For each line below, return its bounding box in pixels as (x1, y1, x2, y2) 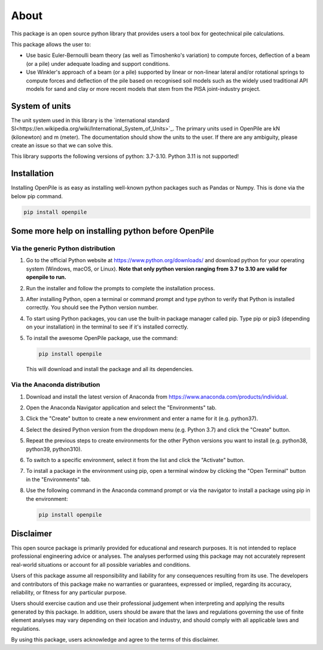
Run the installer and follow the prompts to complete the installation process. (26, 284, 215, 291)
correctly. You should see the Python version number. (26, 304, 159, 311)
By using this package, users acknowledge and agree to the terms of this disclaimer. (11, 636, 220, 643)
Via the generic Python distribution (11, 244, 115, 253)
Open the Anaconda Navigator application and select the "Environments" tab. (26, 404, 217, 411)
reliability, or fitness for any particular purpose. (11, 588, 127, 596)
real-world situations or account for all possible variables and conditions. (11, 561, 191, 568)
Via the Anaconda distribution (11, 381, 100, 389)
